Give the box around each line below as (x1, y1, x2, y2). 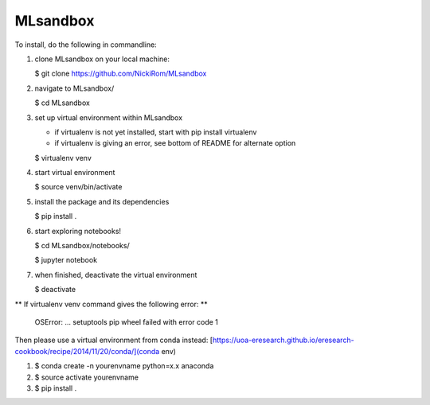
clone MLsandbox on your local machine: (34, 54, 170, 64)
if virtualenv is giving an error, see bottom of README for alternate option (54, 138, 296, 148)
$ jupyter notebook (34, 255, 98, 265)
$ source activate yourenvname (34, 372, 139, 382)
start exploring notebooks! (34, 226, 122, 236)
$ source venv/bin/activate (34, 182, 123, 192)
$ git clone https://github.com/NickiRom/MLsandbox (34, 68, 207, 79)
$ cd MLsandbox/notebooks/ (34, 241, 131, 251)
